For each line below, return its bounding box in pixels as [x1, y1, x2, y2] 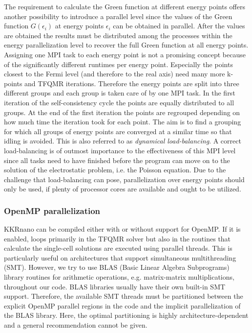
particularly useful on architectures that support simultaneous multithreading [4, 252, 236, 262]
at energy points [55, 21, 104, 31]
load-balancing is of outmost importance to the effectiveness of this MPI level [4, 145, 236, 155]
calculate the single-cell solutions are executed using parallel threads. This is [4, 243, 232, 253]
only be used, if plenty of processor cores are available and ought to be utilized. [4, 184, 241, 194]
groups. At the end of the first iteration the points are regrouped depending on [4, 107, 240, 117]
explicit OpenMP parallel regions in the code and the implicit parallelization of [4, 300, 241, 310]
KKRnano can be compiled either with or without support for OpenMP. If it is [4, 224, 241, 234]
